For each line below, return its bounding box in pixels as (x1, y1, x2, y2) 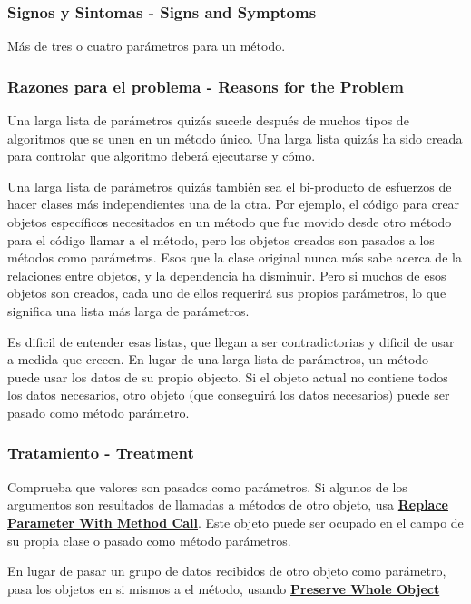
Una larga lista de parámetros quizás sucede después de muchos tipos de (7, 111, 409, 130)
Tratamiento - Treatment (7, 441, 194, 464)
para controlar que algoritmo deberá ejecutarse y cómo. (7, 146, 316, 165)
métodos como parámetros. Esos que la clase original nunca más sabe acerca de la (7, 248, 462, 267)
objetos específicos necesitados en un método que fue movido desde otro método (7, 213, 452, 231)
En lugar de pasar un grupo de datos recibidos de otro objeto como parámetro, (7, 561, 446, 580)
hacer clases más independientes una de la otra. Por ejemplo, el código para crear (7, 194, 460, 213)
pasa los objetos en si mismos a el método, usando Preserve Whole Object (7, 579, 440, 598)
